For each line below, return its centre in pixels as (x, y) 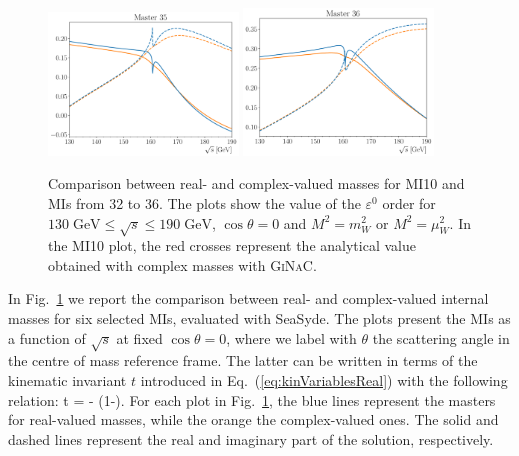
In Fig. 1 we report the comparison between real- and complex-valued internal (248, 298)
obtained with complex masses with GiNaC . (182, 264)
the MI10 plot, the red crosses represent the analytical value (232, 245)
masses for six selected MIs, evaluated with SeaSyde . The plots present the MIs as (259, 318)
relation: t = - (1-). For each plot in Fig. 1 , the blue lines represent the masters (252, 399)
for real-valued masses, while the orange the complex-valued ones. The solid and (253, 419)
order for (409, 202)
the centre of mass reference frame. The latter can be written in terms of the (243, 360)
